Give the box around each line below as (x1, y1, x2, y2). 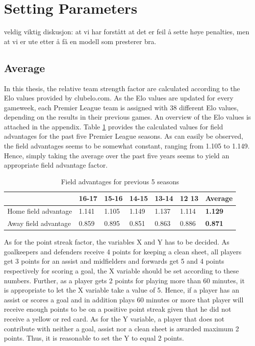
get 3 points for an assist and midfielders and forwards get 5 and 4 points (4, 256, 225, 266)
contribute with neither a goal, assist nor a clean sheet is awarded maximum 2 (4, 323, 239, 333)
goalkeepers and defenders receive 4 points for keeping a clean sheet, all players (4, 246, 242, 256)
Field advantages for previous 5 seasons (61, 176, 179, 186)
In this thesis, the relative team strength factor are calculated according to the (4, 83, 240, 93)
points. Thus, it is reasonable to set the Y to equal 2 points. (4, 333, 184, 343)
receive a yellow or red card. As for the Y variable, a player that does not (4, 313, 225, 323)
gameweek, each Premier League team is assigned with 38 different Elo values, (4, 102, 239, 112)
